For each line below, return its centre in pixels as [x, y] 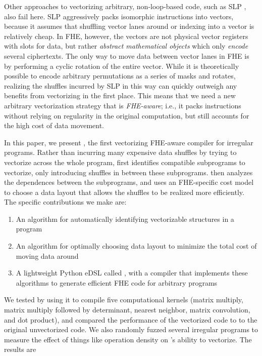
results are [20, 349]
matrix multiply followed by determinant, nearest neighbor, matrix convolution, [127, 310]
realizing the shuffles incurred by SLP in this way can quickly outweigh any [121, 85]
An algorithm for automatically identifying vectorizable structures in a [125, 219]
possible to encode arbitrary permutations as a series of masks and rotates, [120, 76]
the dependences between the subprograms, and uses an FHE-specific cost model [129, 182]
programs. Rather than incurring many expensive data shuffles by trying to [120, 152]
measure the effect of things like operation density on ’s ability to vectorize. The [128, 339]
